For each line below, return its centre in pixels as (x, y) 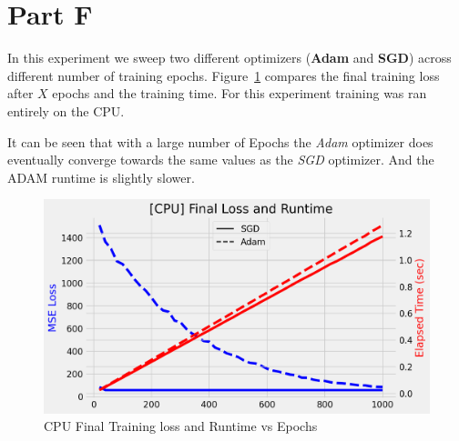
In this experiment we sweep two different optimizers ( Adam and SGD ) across (229, 58)
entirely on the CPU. (66, 110)
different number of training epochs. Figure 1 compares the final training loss (224, 75)
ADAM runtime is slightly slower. (101, 177)
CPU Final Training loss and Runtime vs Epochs (181, 426)
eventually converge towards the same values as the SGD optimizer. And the (221, 160)
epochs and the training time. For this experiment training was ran (240, 93)
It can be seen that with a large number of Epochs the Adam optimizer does (220, 141)
